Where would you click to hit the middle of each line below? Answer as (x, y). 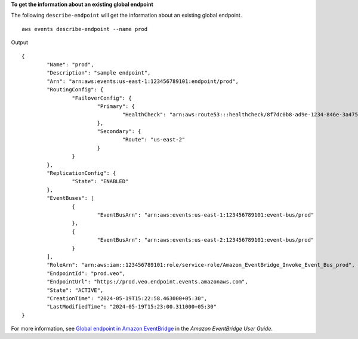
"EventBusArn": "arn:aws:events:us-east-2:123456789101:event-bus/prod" (206, 240)
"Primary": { (116, 106)
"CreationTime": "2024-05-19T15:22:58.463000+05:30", (127, 298)
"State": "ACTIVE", (75, 290)
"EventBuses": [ (70, 198)
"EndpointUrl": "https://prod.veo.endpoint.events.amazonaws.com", (147, 282)
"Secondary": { (119, 132)
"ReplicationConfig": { (81, 173)
